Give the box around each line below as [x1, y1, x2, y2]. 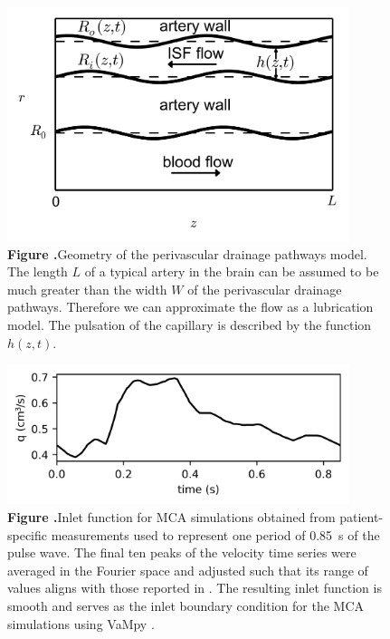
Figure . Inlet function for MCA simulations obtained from [7, 508, 336, 526]
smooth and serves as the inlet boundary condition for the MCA [7, 595, 365, 615]
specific [7, 525, 48, 544]
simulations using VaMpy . [7, 614, 155, 633]
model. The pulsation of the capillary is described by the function [7, 315, 372, 334]
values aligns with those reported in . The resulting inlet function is [7, 578, 382, 597]
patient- [339, 508, 384, 526]
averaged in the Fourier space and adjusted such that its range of [7, 560, 368, 579]
